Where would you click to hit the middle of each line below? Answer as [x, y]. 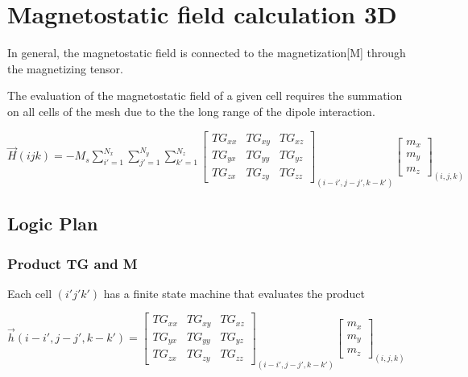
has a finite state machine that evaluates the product [234, 293]
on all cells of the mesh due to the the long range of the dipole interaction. [191, 111]
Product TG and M [72, 263]
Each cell [30, 293]
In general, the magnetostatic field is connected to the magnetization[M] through [207, 53]
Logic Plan [53, 224]
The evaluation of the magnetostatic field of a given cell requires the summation [205, 95]
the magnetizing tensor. [66, 68]
